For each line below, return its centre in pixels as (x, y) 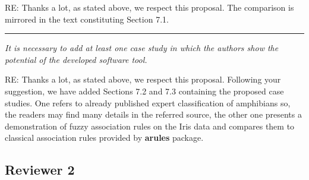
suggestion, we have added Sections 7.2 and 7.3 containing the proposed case (144, 91)
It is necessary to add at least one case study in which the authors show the (142, 48)
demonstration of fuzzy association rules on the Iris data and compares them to (150, 126)
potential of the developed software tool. (76, 59)
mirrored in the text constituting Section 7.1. (87, 19)
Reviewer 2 (40, 170)
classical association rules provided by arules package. (104, 138)
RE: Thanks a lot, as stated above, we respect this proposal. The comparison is (149, 7)
